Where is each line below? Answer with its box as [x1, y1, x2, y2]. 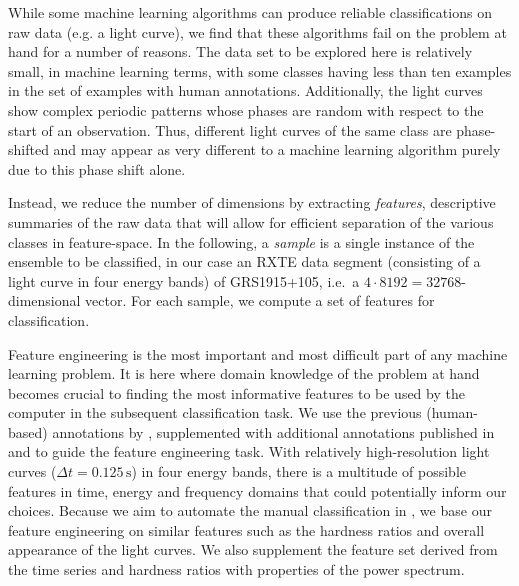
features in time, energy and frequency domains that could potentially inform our [8, 480, 507, 501]
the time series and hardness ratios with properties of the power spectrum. [8, 559, 465, 580]
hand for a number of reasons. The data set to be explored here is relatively [8, 41, 473, 62]
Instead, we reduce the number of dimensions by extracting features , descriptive [8, 192, 496, 213]
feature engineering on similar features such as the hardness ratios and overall [8, 519, 485, 540]
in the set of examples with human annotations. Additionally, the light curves [8, 80, 483, 101]
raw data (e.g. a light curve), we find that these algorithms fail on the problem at [8, 21, 507, 42]
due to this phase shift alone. [8, 158, 186, 179]
